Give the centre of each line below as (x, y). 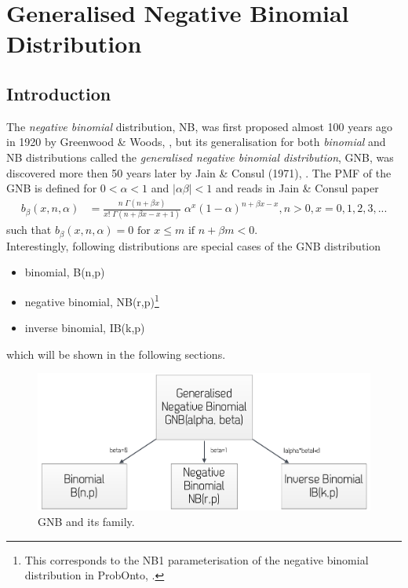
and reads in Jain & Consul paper (297, 188)
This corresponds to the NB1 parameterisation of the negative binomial (197, 559)
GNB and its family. (86, 521)
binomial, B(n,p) (65, 272)
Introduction (59, 93)
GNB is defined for (52, 188)
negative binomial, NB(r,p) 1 (92, 300)
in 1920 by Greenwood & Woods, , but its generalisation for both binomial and (196, 142)
